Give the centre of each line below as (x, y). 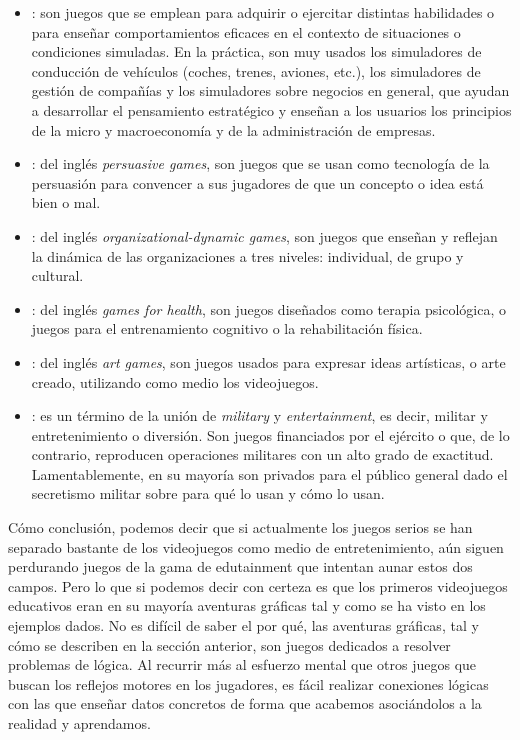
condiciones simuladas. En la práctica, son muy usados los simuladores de (256, 51)
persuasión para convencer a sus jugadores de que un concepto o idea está (257, 182)
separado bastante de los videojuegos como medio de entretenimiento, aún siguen (256, 546)
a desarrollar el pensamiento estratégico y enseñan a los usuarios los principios (271, 109)
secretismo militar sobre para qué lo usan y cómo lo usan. (208, 493)
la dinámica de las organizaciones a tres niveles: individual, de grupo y (247, 255)
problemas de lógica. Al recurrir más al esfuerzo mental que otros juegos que (242, 664)
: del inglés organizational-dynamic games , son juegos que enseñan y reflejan (264, 235)
